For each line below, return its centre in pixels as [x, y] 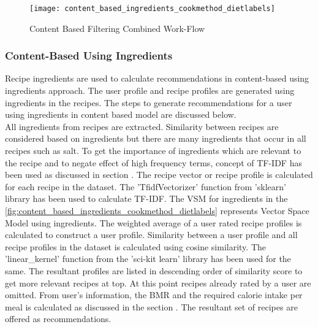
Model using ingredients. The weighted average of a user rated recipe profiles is [153, 222]
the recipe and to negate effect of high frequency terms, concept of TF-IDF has [153, 162]
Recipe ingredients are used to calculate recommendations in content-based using [157, 78]
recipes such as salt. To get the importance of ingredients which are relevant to [153, 151]
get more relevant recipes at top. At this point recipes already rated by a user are [158, 283]
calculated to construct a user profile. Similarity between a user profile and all [151, 235]
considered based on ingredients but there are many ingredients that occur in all [156, 138]
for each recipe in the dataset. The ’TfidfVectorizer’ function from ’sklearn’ [146, 186]
